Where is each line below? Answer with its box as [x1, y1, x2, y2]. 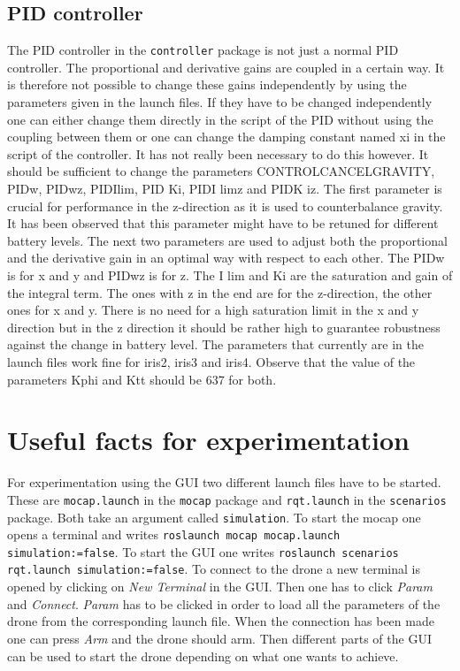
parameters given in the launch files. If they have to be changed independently [7, 93, 433, 111]
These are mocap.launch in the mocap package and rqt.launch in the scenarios [7, 490, 447, 508]
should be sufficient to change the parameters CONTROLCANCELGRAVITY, [7, 162, 435, 180]
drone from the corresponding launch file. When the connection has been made [7, 612, 434, 630]
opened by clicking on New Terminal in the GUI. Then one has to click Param [7, 577, 433, 596]
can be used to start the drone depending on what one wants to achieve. [7, 646, 399, 665]
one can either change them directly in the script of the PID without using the [7, 110, 433, 128]
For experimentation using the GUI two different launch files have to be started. [7, 473, 441, 492]
